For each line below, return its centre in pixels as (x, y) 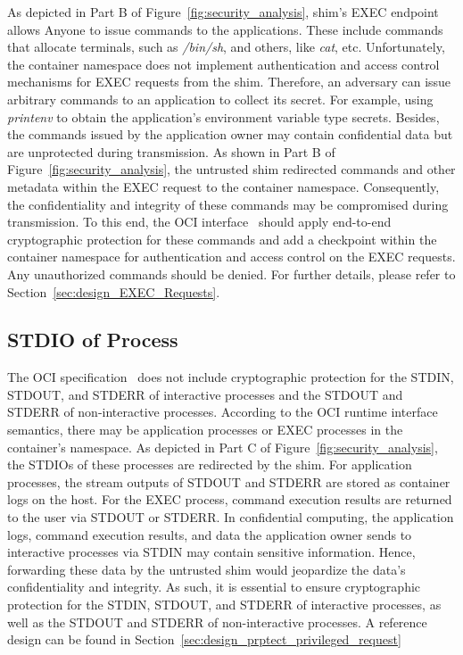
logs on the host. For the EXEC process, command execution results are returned (230, 499)
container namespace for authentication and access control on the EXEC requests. (231, 257)
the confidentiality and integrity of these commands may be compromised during (228, 204)
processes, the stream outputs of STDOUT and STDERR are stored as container (229, 481)
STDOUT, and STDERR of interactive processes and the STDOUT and (205, 394)
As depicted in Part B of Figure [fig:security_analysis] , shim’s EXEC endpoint (223, 12)
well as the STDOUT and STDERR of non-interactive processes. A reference (217, 622)
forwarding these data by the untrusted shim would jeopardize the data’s (207, 569)
